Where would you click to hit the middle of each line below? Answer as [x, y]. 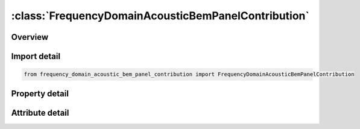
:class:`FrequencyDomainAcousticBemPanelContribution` [160, 16]
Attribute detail [40, 112]
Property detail [40, 93]
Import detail [36, 56]
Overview [30, 37]
